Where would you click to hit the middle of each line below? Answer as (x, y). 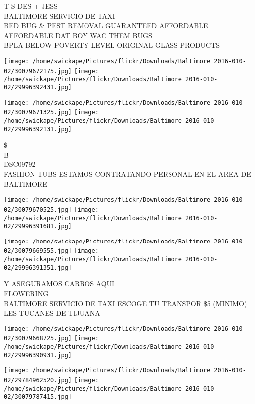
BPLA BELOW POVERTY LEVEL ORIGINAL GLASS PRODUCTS (112, 45)
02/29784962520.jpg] (38, 380)
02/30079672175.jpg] (38, 71)
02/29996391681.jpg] (38, 226)
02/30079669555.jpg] (38, 251)
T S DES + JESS (31, 6)
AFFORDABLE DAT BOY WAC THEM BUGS (78, 35)
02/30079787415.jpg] (38, 397)
